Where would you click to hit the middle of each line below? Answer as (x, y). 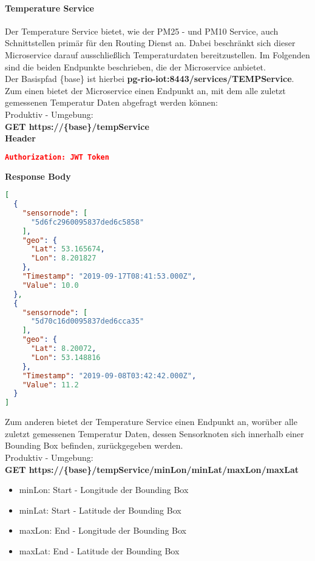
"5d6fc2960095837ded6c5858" (87, 222)
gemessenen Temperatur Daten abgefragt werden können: (111, 102)
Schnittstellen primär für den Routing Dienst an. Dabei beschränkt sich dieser (150, 43)
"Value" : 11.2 (50, 385)
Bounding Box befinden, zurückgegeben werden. (94, 445)
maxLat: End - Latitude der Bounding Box (99, 550)
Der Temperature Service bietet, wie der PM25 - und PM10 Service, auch (142, 31)
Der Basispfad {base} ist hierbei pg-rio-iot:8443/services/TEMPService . (150, 79)
